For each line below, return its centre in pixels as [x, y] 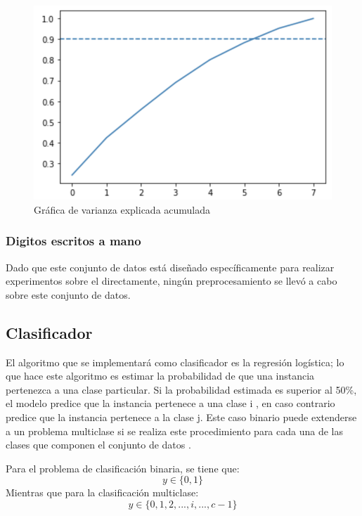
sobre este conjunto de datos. [68, 294]
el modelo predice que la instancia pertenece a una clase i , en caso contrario [170, 403]
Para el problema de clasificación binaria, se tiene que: [123, 468]
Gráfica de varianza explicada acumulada [122, 209]
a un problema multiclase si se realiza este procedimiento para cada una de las [174, 431]
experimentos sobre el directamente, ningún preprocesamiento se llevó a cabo [172, 281]
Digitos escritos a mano [73, 241]
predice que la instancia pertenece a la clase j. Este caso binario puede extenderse [181, 417]
